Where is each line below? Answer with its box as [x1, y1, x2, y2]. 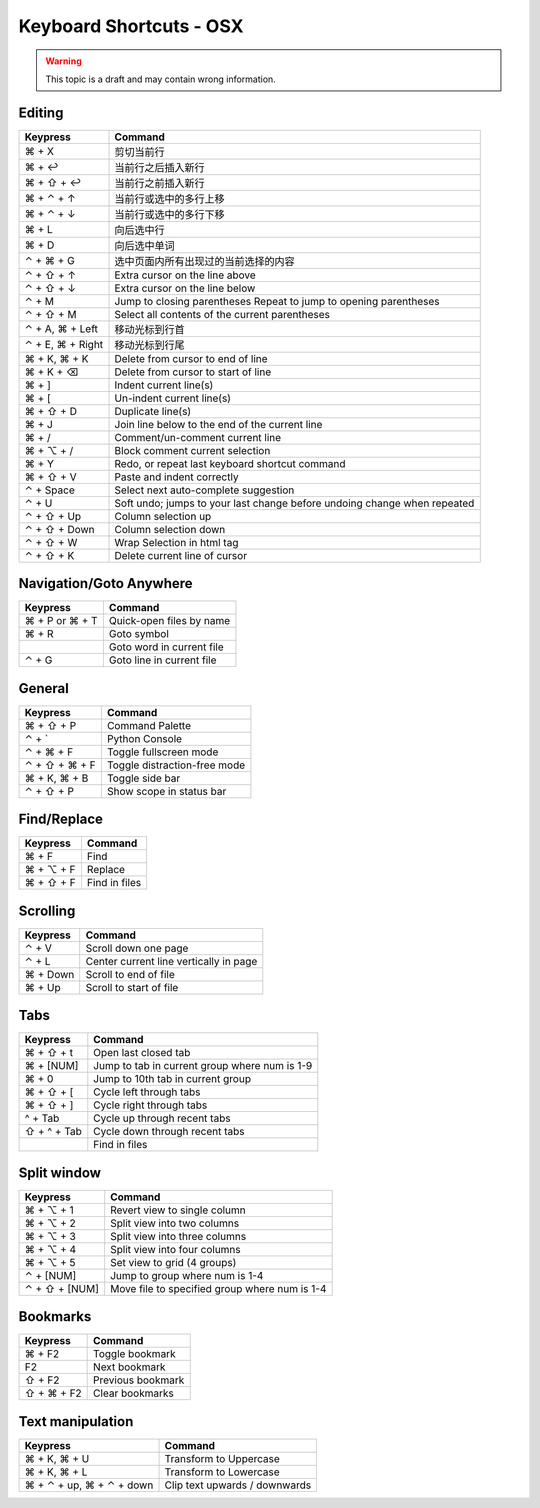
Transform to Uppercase [164, 1451, 280, 1465]
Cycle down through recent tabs [93, 1125, 245, 1139]
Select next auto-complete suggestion [114, 483, 295, 497]
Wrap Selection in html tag [114, 535, 239, 549]
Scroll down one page [85, 941, 189, 955]
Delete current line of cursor [114, 548, 248, 562]
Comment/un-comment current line [114, 430, 282, 444]
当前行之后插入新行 [114, 160, 205, 174]
